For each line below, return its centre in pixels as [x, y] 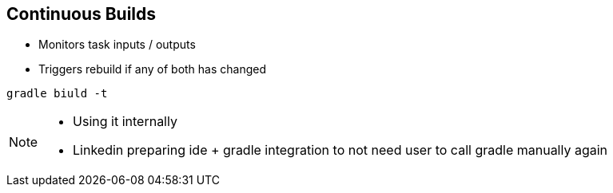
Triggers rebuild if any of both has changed [153, 69]
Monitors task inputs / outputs [117, 45]
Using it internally [125, 122]
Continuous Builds [82, 14]
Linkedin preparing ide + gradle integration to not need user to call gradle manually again [340, 150]
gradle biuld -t [57, 94]
